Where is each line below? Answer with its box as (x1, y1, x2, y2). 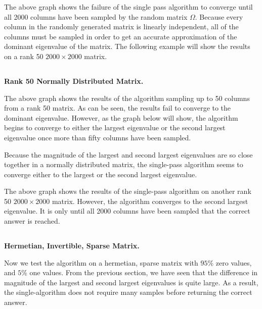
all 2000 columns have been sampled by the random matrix (4, 11, 188, 22)
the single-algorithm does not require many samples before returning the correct (4, 287, 252, 297)
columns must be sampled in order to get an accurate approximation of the (4, 31, 237, 41)
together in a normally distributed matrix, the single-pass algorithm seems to (4, 159, 243, 170)
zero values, (215, 257, 252, 268)
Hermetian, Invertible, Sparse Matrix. (4, 240, 140, 251)
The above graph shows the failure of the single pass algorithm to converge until (4, 2, 253, 12)
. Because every (195, 11, 243, 22)
